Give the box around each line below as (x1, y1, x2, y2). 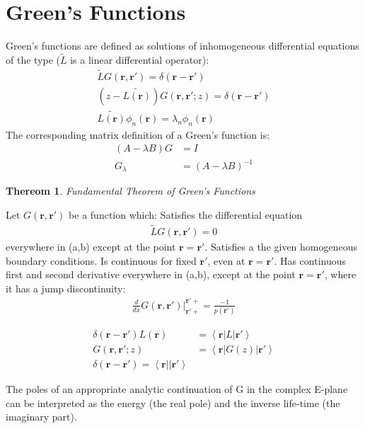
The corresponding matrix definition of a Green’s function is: (6, 127, 270, 142)
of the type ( (6, 52, 60, 67)
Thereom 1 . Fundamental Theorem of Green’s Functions (6, 183, 255, 198)
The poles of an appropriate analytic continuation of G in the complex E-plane (6, 382, 348, 396)
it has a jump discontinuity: (6, 280, 126, 295)
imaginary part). (6, 409, 77, 424)
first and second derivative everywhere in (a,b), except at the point (6, 267, 296, 282)
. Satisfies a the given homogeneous (204, 239, 358, 253)
